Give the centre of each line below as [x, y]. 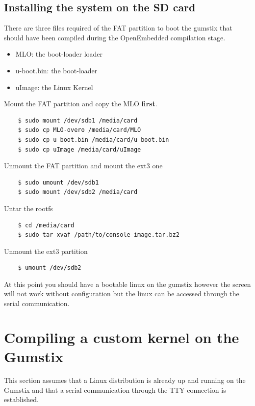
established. [21, 399]
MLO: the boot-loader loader [59, 54]
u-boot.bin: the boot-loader [56, 70]
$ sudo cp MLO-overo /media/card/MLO [79, 130]
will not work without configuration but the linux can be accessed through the [122, 294]
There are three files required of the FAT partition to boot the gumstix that [118, 28]
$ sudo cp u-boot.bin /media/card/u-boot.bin [93, 140]
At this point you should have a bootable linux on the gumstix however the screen [127, 284]
